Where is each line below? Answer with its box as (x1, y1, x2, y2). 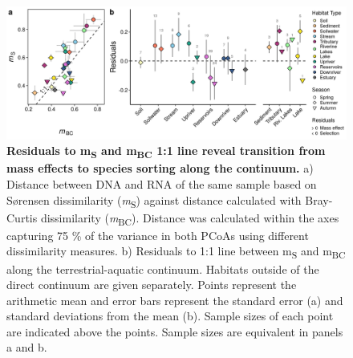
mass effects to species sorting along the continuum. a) (6, 160, 314, 177)
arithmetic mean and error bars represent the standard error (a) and (6, 291, 343, 308)
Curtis (6, 209, 38, 226)
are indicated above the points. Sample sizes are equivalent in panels (6, 323, 343, 340)
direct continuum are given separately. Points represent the (6, 276, 297, 293)
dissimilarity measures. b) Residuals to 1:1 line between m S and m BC (6, 242, 346, 262)
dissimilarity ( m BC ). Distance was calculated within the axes (40, 209, 339, 228)
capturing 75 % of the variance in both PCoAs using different (6, 226, 309, 243)
